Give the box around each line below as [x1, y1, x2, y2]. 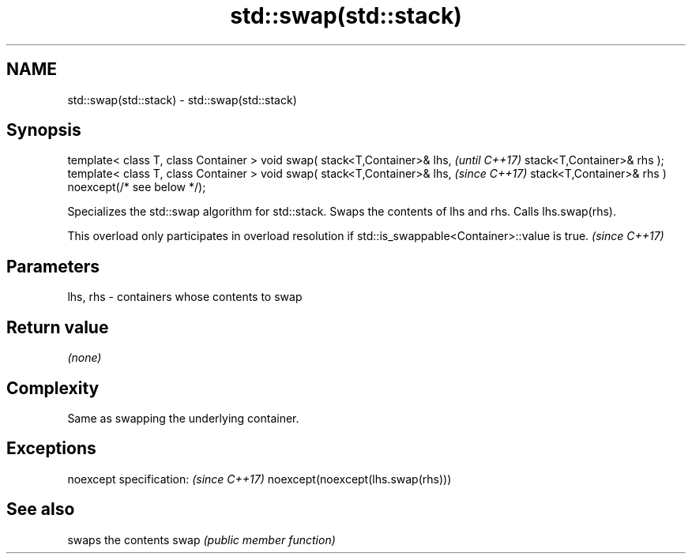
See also [6, 499, 75, 520]
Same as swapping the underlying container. [67, 411, 299, 425]
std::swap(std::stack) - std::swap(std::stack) [67, 92, 297, 107]
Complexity [6, 378, 100, 398]
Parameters [6, 256, 100, 276]
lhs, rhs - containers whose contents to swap [67, 290, 303, 304]
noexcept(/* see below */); [67, 180, 206, 194]
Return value [6, 317, 109, 337]
